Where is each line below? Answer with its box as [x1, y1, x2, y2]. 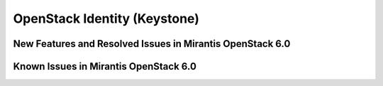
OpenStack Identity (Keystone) [13, 11, 200, 26]
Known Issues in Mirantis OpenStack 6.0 [13, 60, 196, 72]
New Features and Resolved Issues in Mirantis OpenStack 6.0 [13, 38, 291, 50]
